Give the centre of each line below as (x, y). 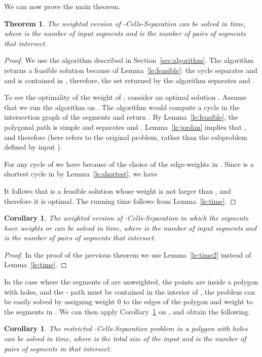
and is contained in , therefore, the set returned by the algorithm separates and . (129, 80)
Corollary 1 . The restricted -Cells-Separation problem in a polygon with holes (126, 328)
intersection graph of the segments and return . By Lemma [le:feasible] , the (121, 117)
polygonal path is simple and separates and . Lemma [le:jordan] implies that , (125, 127)
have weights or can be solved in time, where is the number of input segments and (130, 227)
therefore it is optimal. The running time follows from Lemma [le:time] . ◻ (120, 201)
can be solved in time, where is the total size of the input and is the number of (125, 338)
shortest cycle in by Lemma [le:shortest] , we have (81, 174)
